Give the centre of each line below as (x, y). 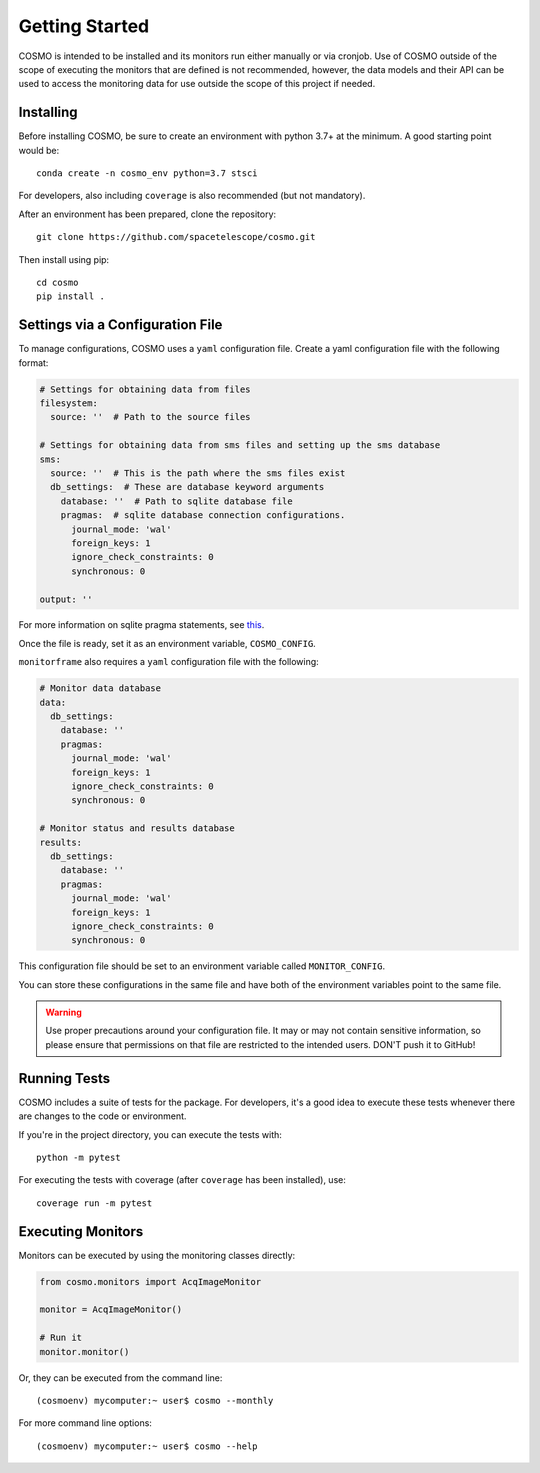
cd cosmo (57, 282)
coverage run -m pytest (94, 1203)
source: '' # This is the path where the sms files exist (198, 473)
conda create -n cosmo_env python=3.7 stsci (147, 173)
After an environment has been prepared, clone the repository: (147, 214)
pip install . (70, 296)
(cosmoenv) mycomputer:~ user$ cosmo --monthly (155, 1400)
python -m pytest (78, 1157)
